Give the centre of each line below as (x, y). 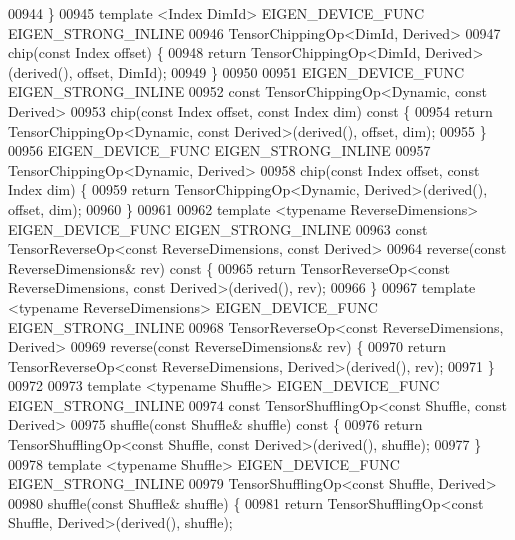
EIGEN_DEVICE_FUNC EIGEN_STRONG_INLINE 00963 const (218, 228)
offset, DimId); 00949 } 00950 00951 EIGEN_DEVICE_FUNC (271, 71)
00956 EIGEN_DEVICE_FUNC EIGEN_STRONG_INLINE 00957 (219, 150)
